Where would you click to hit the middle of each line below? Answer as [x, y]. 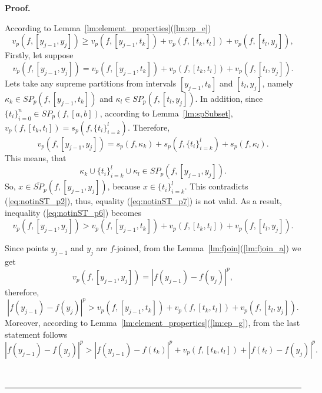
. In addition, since [229, 98]
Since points [26, 248]
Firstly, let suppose [39, 55]
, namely [278, 83]
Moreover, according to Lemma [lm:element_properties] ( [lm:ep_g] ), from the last [152, 323]
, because [124, 186]
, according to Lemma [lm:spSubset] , [166, 113]
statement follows [36, 334]
